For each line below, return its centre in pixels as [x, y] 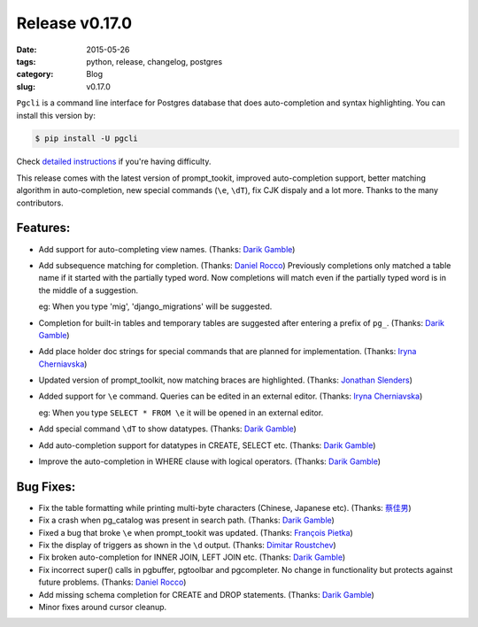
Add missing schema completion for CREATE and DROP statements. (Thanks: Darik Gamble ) [207, 594]
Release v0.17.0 [74, 23]
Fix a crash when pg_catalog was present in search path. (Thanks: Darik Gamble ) [187, 520]
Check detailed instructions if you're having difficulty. [114, 162]
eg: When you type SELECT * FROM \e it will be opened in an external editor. [181, 413]
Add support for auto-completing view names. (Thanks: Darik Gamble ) [167, 249]
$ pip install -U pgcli [87, 139]
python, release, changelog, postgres [154, 61]
